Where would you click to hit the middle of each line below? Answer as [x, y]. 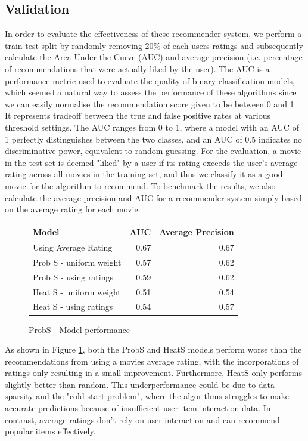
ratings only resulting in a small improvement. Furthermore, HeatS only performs [154, 373]
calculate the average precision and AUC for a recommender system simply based [153, 197]
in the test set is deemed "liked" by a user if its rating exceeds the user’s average [151, 162]
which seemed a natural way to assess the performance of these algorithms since [151, 92]
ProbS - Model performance [79, 329]
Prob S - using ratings [73, 277]
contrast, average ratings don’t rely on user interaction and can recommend [142, 419]
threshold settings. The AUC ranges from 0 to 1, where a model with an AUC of [152, 127]
